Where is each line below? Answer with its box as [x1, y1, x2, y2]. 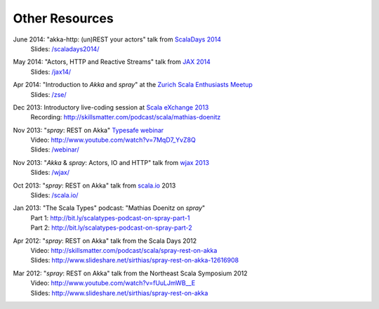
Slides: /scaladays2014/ [30, 44, 100, 53]
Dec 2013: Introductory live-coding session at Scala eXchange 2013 [13, 103, 209, 112]
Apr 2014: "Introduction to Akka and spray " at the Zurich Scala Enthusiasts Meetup [13, 81, 253, 89]
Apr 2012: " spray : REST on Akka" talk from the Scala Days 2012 [13, 236, 197, 245]
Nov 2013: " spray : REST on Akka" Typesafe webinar [13, 126, 164, 134]
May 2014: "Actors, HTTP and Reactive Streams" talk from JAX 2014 [13, 58, 211, 66]
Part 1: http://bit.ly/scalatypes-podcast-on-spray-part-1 [30, 213, 190, 222]
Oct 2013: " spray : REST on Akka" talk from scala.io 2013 [13, 181, 176, 190]
